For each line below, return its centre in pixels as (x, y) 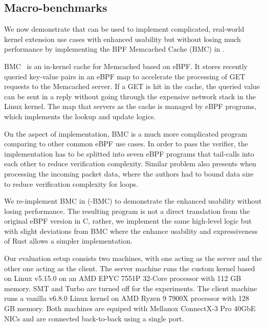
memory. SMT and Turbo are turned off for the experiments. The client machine (131, 288)
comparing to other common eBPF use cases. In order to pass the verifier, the (126, 144)
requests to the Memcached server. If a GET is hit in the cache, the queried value (132, 86)
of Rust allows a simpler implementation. (68, 241)
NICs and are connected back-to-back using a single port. (94, 318)
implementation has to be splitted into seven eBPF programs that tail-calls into (129, 153)
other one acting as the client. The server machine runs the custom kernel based (130, 268)
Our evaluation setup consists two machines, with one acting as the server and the (133, 258)
